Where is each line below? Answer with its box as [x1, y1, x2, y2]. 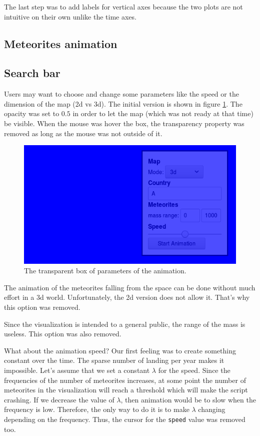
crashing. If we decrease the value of [4, 394, 114, 404]
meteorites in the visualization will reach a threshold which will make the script [4, 384, 248, 395]
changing [198, 404, 225, 414]
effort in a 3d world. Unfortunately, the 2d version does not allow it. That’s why [4, 292, 250, 302]
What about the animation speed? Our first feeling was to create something [4, 345, 236, 355]
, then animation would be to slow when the [120, 394, 256, 404]
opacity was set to [4, 108, 59, 119]
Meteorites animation [4, 36, 117, 51]
